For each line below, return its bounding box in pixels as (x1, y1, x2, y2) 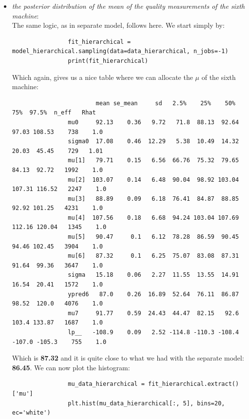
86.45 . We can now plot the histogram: (12, 362, 130, 372)
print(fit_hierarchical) (68, 57, 148, 64)
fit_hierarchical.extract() (148, 381, 239, 388)
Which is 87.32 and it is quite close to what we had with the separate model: (12, 353, 244, 363)
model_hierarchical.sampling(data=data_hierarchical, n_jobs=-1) (12, 48, 229, 55)
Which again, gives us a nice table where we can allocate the (12, 72, 193, 82)
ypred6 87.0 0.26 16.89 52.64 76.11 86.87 (68, 290, 239, 298)
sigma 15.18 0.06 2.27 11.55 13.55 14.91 (68, 271, 239, 279)
